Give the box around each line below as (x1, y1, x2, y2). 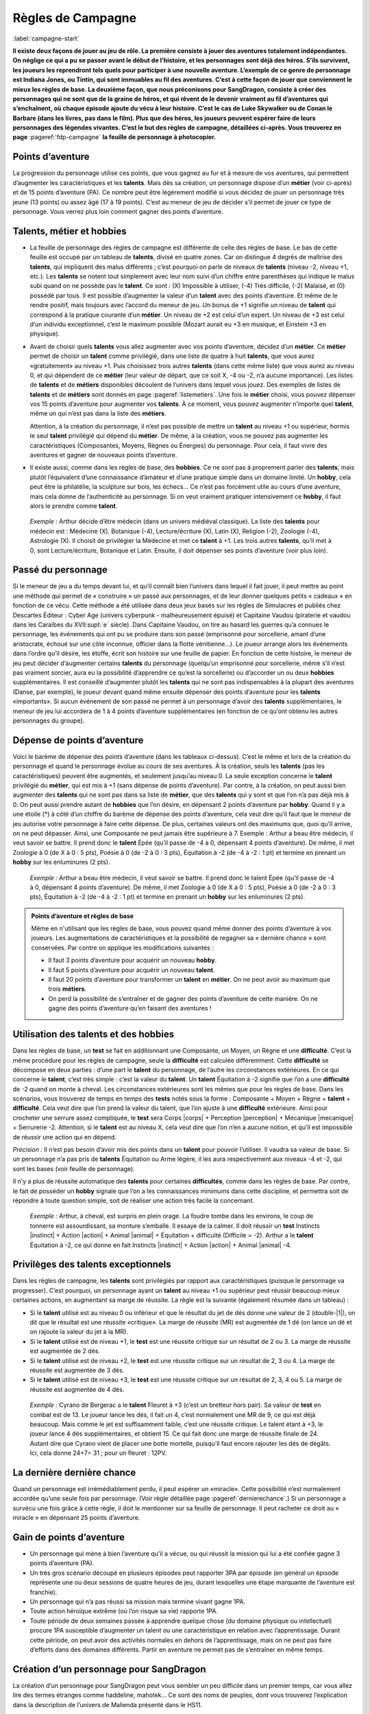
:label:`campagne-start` (12, 34, 79, 43)
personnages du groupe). (12, 716, 85, 725)
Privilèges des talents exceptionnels (12, 1259, 171, 1270)
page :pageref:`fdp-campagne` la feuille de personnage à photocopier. (12, 133, 217, 141)
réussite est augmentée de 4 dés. (29, 1385, 125, 1393)
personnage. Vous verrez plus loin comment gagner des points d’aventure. (12, 207, 223, 215)
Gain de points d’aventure (12, 1531, 125, 1543)
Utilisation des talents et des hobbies (12, 1028, 175, 1040)
